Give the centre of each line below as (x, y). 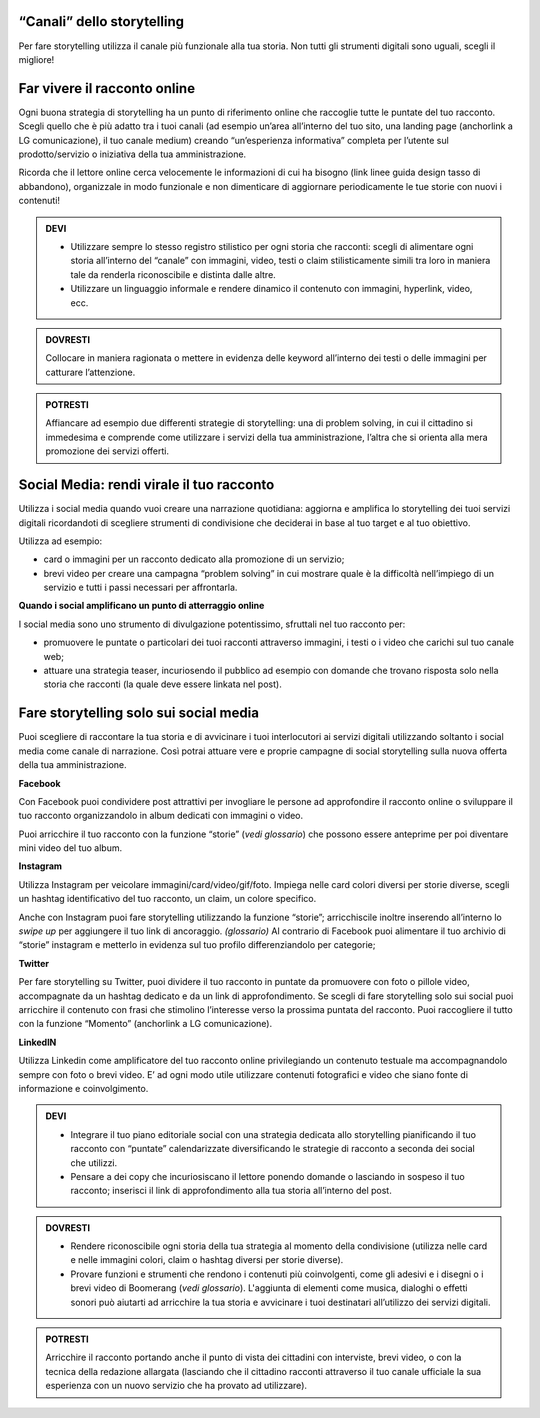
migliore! (36, 59)
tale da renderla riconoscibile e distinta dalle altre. (173, 274)
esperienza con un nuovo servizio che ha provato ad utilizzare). (176, 1386)
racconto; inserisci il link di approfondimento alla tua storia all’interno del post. (231, 1191)
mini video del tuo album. (70, 848)
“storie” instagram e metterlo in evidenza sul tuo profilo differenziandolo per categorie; (197, 945)
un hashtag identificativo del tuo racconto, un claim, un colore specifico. (167, 899)
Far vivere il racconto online (106, 88)
